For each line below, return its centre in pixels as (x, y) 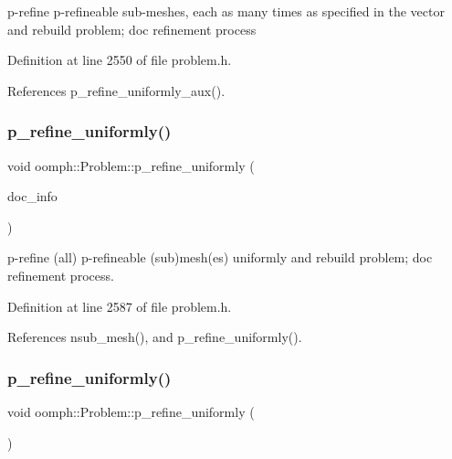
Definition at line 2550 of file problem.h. (120, 60)
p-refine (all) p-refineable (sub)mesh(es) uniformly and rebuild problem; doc (220, 257)
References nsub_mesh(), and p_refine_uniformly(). (155, 337)
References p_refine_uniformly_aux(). (116, 90)
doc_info (32, 196)
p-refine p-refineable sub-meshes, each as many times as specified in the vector (226, 11)
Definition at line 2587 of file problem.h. (120, 306)
